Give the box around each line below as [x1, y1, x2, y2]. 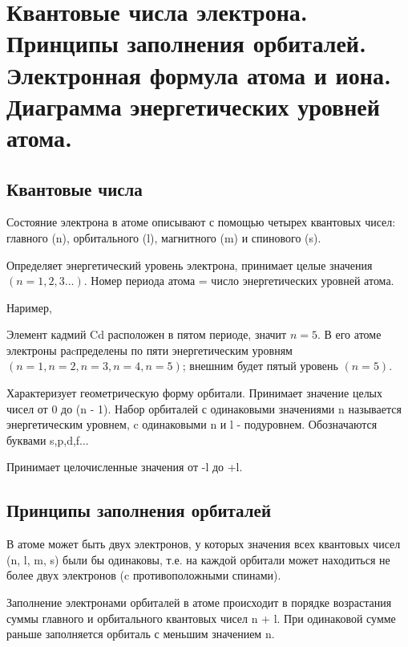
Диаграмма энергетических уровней [6, 89, 380, 122]
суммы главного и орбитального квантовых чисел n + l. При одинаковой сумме [6, 609, 396, 626]
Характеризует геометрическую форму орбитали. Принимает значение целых [6, 385, 383, 401]
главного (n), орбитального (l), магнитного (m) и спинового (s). [6, 229, 321, 246]
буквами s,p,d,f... [6, 431, 89, 448]
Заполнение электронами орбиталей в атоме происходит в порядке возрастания [6, 594, 392, 611]
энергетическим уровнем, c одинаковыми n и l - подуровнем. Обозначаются [6, 416, 378, 433]
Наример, [6, 299, 52, 315]
